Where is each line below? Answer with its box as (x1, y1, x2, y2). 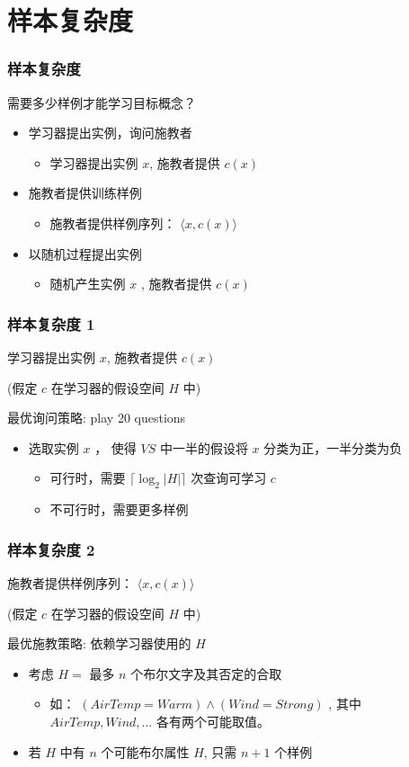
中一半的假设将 (159, 438, 248, 457)
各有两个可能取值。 (156, 711, 270, 730)
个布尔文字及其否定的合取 (130, 664, 282, 682)
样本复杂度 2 (7, 538, 95, 560)
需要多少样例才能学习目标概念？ (7, 93, 196, 111)
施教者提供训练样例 (28, 183, 142, 202)
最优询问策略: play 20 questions (7, 408, 186, 427)
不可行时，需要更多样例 (49, 500, 189, 519)
